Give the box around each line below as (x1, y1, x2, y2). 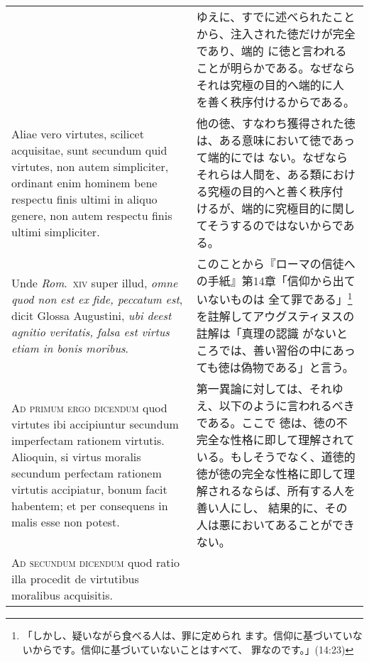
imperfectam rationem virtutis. (11, 432, 165, 449)
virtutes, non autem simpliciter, (11, 158, 169, 175)
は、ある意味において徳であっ (196, 132, 356, 148)
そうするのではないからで (207, 217, 343, 233)
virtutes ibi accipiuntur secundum (11, 416, 179, 433)
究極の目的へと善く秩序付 (207, 183, 343, 199)
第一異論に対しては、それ (196, 380, 332, 397)
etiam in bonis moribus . (11, 339, 128, 356)
